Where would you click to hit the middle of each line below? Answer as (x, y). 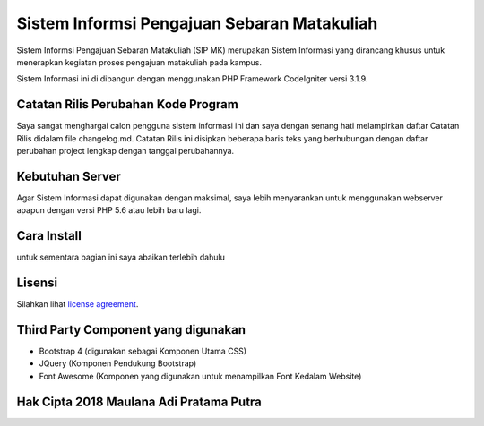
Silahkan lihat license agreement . (78, 304)
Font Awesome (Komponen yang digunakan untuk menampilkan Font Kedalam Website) (200, 376)
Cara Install (49, 236)
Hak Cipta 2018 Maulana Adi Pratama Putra (139, 401)
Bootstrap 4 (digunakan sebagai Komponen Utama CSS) (143, 351)
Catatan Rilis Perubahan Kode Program (128, 104)
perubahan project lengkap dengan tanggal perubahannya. (125, 151)
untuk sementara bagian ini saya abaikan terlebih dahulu (121, 257)
